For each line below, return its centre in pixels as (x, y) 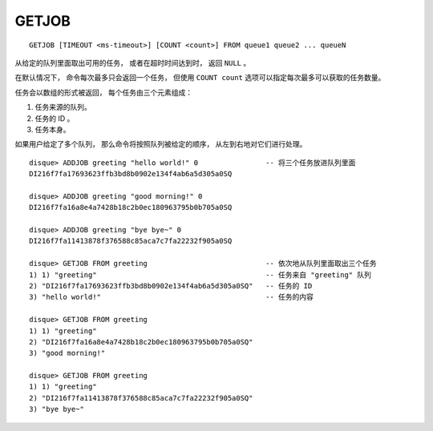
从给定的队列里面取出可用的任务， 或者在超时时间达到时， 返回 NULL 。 (133, 62)
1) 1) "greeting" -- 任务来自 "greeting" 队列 (200, 275)
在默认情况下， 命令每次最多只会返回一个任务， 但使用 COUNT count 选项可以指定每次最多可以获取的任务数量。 (200, 78)
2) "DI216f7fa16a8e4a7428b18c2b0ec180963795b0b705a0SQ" (141, 342)
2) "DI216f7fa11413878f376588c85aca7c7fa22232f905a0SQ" (141, 398)
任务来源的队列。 (63, 107)
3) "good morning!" (67, 353)
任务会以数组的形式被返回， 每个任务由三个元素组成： (103, 92)
